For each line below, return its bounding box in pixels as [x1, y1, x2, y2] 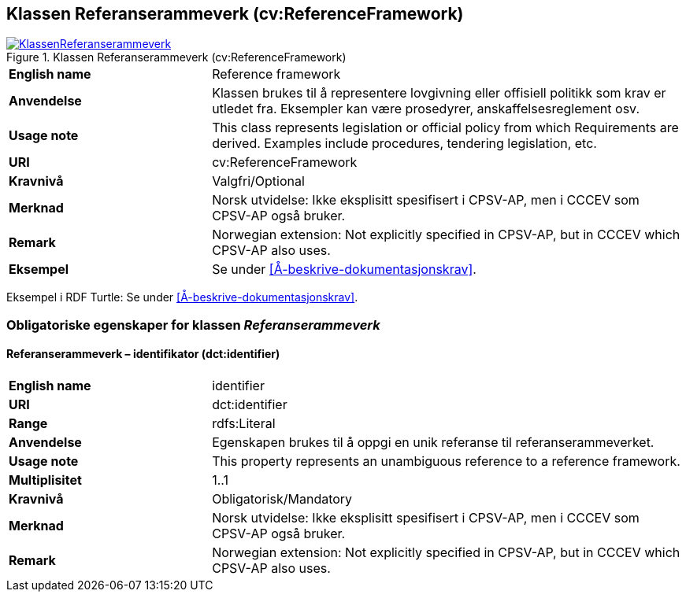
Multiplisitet [9, 472, 82, 489]
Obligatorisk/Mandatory [212, 491, 353, 508]
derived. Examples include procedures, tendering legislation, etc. [212, 135, 597, 152]
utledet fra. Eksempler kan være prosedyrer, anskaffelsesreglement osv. [212, 101, 640, 117]
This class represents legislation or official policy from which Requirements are [212, 120, 679, 136]
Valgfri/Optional [212, 173, 305, 190]
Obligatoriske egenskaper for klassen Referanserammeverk [6, 316, 380, 333]
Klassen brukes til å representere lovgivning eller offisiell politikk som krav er [212, 85, 666, 102]
